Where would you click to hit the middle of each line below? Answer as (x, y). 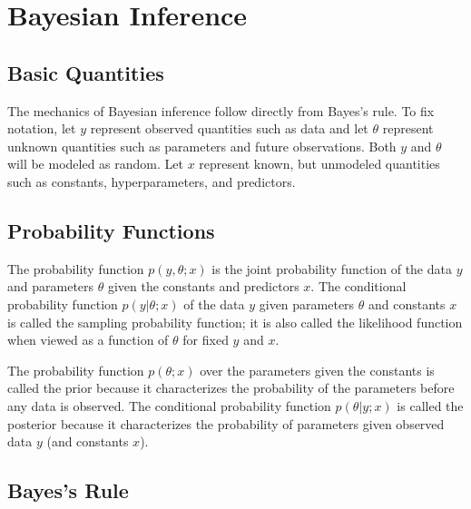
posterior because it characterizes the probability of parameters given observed (226, 423)
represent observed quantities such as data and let (229, 128)
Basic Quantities (86, 72)
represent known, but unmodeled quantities (319, 164)
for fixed (206, 340)
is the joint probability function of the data (332, 268)
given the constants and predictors (203, 286)
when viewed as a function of (88, 340)
